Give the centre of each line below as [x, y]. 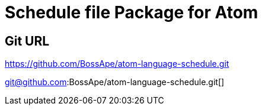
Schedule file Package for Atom [132, 12]
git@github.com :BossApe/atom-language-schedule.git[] [115, 82]
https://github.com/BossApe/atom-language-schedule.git [117, 64]
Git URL [27, 41]
